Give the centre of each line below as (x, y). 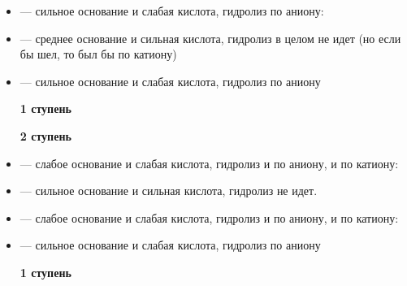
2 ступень (45, 135)
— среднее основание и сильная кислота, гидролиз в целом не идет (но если (210, 38)
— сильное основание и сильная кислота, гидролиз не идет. (169, 191)
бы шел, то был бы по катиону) (98, 54)
